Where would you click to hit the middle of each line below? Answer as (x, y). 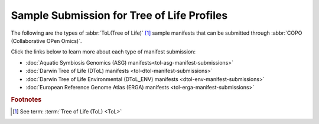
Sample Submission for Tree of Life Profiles (119, 15)
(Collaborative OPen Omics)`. (46, 41)
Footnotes (26, 99)
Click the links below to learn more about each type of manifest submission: (103, 52)
